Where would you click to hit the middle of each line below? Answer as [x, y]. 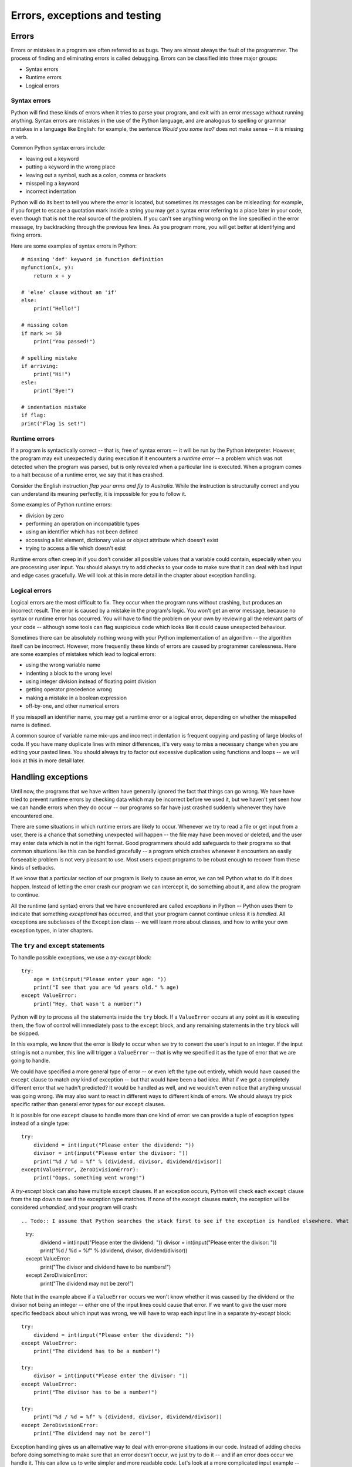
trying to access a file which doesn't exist [76, 548]
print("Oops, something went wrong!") [89, 1178]
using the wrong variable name [63, 665]
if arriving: [40, 366]
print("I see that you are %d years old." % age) [106, 988]
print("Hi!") [52, 374]
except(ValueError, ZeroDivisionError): [80, 1169]
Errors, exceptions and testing [86, 15]
